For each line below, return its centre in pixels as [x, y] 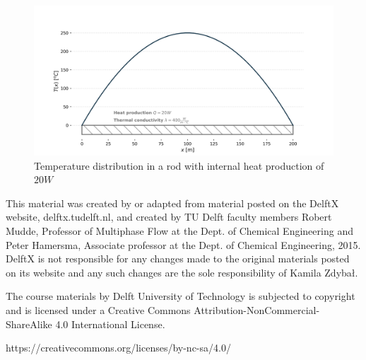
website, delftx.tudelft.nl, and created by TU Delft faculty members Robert [169, 217]
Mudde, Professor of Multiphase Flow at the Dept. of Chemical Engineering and [179, 230]
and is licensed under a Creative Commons [98, 309]
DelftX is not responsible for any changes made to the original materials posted [178, 259]
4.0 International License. [110, 324]
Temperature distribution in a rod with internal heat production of [179, 165]
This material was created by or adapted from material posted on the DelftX [172, 203]
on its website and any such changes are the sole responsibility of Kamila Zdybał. [182, 272]
